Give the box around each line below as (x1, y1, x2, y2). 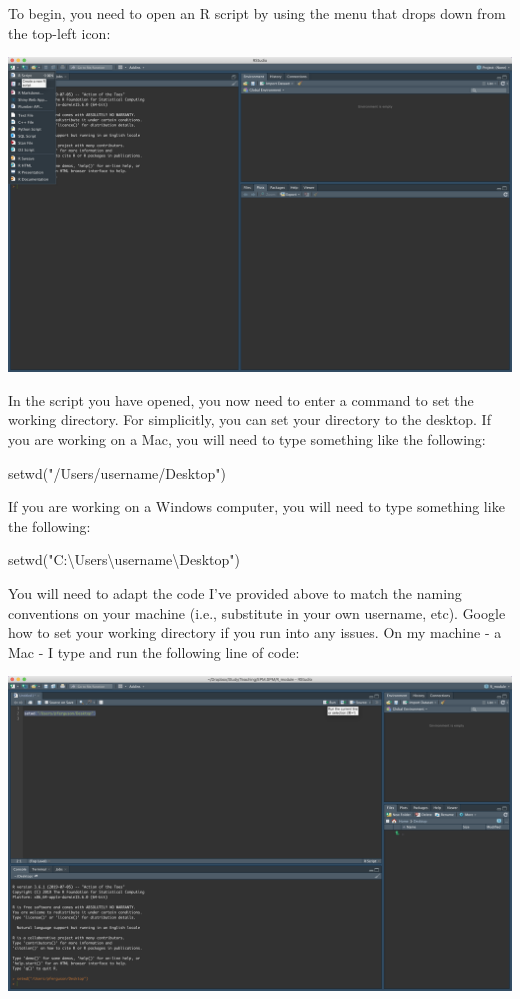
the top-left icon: (8, 22, 111, 43)
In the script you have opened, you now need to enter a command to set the (8, 389, 474, 410)
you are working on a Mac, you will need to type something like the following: (8, 428, 486, 449)
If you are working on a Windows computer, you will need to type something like (8, 496, 505, 517)
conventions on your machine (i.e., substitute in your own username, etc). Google (8, 602, 506, 623)
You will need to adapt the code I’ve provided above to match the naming (8, 582, 462, 603)
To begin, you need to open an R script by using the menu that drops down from (8, 3, 506, 23)
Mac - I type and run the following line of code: (8, 641, 300, 662)
